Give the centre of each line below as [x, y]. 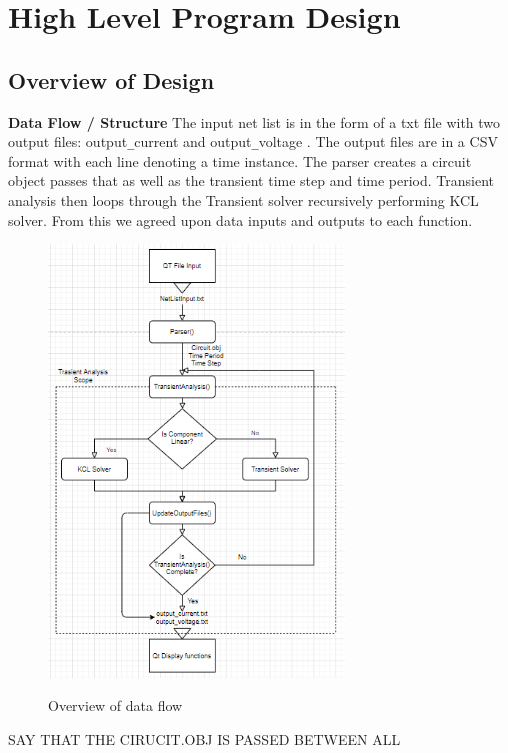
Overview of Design [111, 79]
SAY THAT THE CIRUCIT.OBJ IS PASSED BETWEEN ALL [204, 738]
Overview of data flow [115, 705]
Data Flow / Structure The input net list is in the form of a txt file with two [254, 121]
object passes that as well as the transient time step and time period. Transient [251, 180]
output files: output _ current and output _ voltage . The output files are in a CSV [253, 141]
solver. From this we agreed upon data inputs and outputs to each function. [240, 219]
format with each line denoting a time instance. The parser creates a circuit [240, 160]
